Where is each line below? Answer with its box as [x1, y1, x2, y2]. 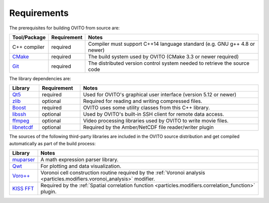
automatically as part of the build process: [9, 140, 96, 146]
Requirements [9, 7, 69, 18]
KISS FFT [12, 185, 34, 192]
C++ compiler [12, 43, 45, 50]
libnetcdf [12, 124, 33, 131]
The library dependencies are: [9, 75, 71, 82]
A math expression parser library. [40, 156, 119, 163]
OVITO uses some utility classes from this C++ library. [83, 104, 210, 111]
